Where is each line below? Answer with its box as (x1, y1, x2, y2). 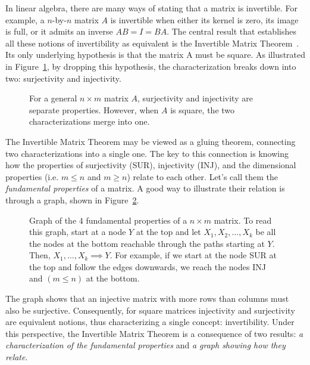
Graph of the (29, 214, 77, 226)
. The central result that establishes (167, 25, 296, 38)
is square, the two (170, 103, 235, 116)
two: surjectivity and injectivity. (5, 72, 121, 84)
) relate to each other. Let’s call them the (127, 170, 278, 182)
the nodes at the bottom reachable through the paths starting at (29, 237, 265, 249)
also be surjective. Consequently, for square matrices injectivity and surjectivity (5, 304, 295, 316)
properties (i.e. (5, 170, 59, 182)
